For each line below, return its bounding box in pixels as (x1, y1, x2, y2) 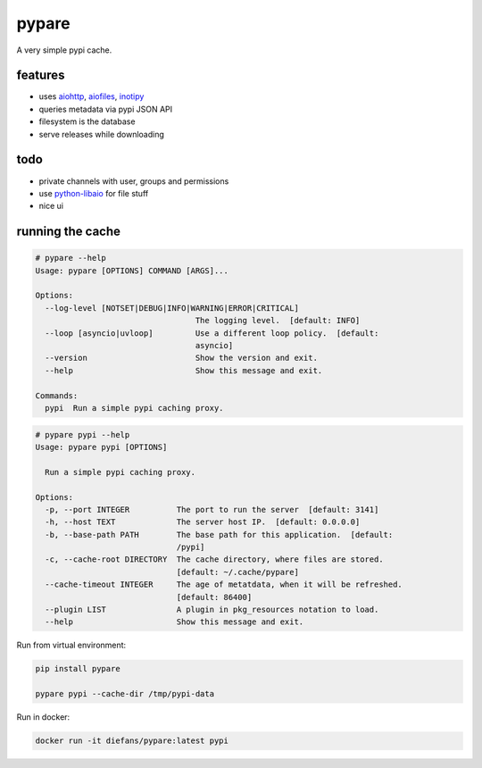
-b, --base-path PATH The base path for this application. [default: (45, 530, 394, 539)
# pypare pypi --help (35, 430, 130, 439)
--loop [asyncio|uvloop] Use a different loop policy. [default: (45, 328, 379, 338)
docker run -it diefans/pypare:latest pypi (35, 736, 229, 746)
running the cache (16, 224, 120, 239)
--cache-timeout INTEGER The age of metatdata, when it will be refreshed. (45, 580, 403, 589)
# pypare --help (35, 253, 107, 263)
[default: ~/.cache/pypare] (176, 567, 299, 577)
